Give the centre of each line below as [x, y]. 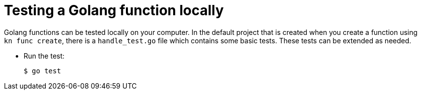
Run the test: [44, 56]
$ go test [42, 71]
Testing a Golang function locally [114, 10]
